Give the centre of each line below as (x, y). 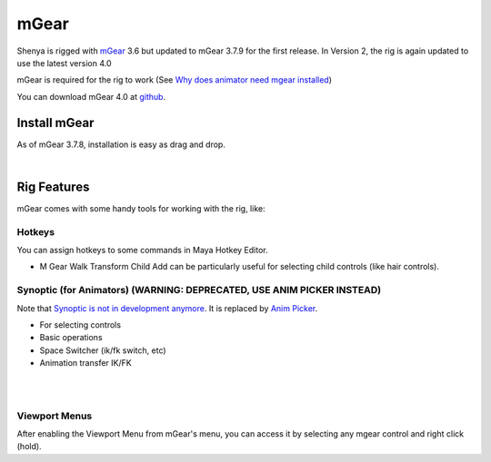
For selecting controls (80, 324)
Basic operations (71, 338)
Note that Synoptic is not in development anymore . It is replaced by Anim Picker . (167, 308)
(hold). (29, 447)
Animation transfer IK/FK (85, 363)
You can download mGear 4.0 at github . (91, 96)
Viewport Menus (55, 416)
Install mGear (55, 123)
